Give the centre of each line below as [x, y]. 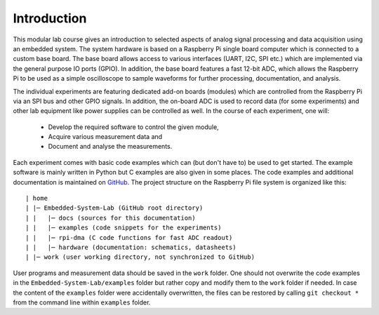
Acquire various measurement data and [105, 137]
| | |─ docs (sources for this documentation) [111, 218]
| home [37, 199]
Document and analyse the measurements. [110, 147]
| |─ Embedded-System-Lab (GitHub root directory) [114, 208]
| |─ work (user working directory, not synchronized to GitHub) [140, 257]
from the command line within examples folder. [82, 302]
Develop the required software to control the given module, [133, 127]
